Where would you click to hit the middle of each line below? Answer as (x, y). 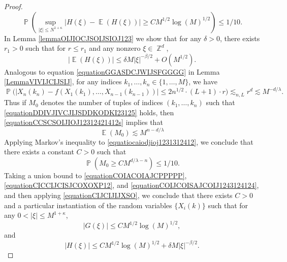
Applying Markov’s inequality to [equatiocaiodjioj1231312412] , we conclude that (129, 141)
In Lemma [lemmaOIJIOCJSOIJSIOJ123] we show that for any (103, 38)
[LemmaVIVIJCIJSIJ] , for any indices (63, 81)
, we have (203, 81)
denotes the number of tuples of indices (102, 102)
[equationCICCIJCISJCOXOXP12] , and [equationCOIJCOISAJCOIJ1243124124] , (132, 185)
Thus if (15, 102)
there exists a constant (39, 152)
